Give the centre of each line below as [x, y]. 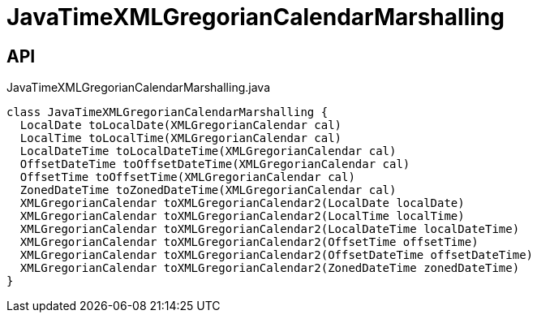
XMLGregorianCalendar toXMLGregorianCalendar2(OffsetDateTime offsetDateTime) [277, 255]
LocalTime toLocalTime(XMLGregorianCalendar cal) [181, 138]
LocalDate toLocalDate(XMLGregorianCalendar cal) [181, 125]
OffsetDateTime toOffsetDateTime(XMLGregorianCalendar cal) [215, 164]
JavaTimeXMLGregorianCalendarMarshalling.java [138, 88]
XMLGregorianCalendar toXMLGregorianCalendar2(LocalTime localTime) [242, 216]
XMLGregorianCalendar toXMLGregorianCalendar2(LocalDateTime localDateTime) [270, 229]
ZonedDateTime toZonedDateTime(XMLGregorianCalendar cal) [208, 190]
